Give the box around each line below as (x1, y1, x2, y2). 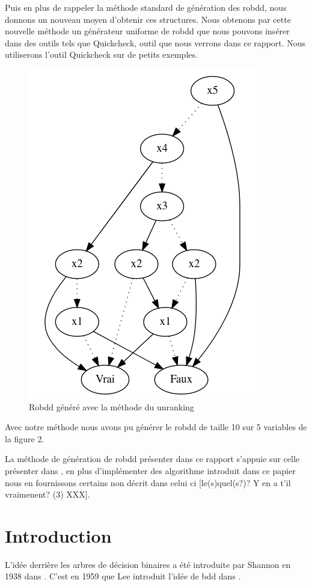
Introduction (5, 523, 112, 547)
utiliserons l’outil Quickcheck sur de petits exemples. (5, 48, 198, 61)
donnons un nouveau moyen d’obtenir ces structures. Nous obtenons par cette (5, 13, 291, 25)
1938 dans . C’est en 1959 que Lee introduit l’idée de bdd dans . (5, 570, 241, 582)
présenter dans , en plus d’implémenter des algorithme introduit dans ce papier (5, 464, 296, 477)
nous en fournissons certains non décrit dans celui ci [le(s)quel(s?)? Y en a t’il (5, 476, 291, 489)
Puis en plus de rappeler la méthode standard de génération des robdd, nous (5, 1, 287, 13)
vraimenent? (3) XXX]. (5, 488, 90, 501)
